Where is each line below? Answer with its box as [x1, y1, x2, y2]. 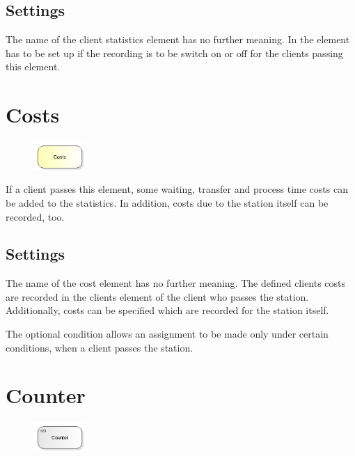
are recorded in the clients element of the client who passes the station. [6, 289, 309, 304]
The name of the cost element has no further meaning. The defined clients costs [6, 276, 346, 290]
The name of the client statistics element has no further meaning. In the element [6, 32, 350, 47]
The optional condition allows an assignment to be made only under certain [6, 327, 329, 341]
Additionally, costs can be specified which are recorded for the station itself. [6, 303, 329, 317]
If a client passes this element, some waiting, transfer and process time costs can [6, 182, 348, 196]
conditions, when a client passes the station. [6, 340, 194, 354]
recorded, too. [6, 209, 65, 223]
